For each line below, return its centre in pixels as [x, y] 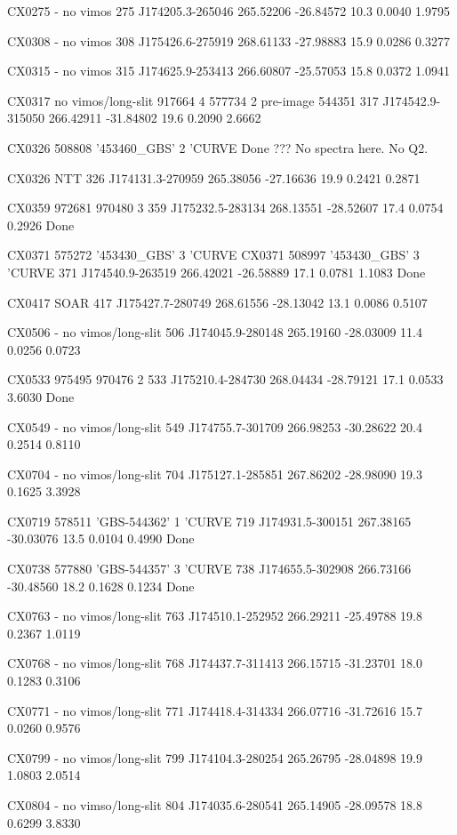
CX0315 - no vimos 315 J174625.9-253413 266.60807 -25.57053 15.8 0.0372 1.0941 [229, 71]
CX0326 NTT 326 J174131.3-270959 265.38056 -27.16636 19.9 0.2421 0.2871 [214, 177]
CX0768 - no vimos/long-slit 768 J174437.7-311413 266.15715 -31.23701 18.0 [215, 663]
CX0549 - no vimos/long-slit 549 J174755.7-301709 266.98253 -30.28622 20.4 [215, 426]
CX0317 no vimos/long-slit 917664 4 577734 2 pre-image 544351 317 [193, 100]
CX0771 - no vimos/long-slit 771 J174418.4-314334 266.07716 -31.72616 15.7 [215, 710]
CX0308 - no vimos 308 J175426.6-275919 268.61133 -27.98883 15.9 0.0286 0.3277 [229, 40]
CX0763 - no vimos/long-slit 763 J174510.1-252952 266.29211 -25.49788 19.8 [215, 616]
